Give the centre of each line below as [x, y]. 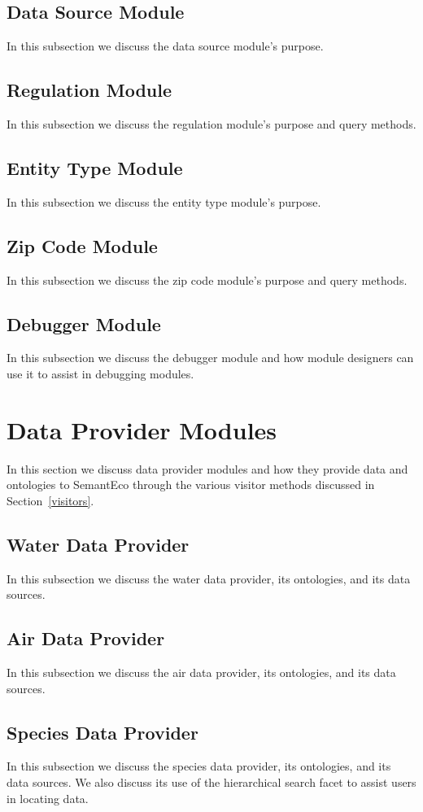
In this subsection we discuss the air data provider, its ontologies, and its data [201, 672]
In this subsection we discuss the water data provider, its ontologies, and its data [209, 578]
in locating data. [48, 798]
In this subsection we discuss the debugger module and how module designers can [210, 358]
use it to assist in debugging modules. [100, 373]
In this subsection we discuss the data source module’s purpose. [165, 46]
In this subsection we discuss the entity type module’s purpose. [164, 201]
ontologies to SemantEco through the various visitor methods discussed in [191, 485]
